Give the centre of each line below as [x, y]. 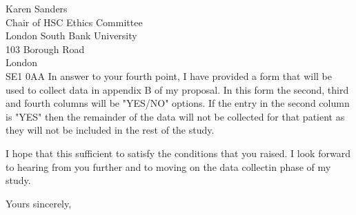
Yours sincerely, [39, 203]
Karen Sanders [37, 8]
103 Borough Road [45, 49]
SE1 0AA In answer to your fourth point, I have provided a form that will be [169, 75]
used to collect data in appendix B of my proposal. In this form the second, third [177, 89]
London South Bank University [71, 35]
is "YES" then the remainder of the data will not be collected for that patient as [175, 116]
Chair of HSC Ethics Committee [74, 22]
